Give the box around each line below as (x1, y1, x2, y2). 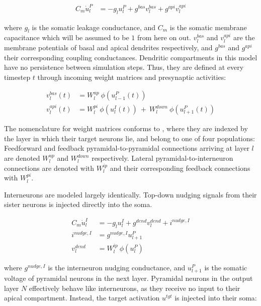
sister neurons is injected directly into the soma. (4, 199, 152, 210)
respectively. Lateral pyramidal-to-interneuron (92, 153, 233, 163)
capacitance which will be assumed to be (4, 32, 129, 43)
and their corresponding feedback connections (110, 162, 250, 173)
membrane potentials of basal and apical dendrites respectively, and (4, 42, 213, 53)
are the (233, 32, 255, 43)
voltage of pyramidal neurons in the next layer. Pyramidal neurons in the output (4, 273, 253, 283)
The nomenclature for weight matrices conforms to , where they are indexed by (4, 123, 248, 134)
